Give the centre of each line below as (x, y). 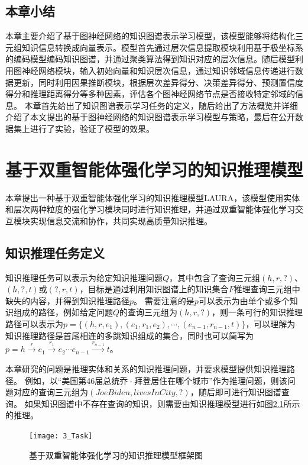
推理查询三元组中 (267, 289)
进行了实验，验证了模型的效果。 (92, 128)
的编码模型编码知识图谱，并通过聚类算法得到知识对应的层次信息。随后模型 (150, 59)
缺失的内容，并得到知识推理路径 (67, 300)
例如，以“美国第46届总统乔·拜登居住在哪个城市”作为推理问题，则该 (156, 380)
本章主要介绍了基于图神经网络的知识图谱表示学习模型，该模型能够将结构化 (150, 36)
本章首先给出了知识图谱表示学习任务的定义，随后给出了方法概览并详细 (161, 105)
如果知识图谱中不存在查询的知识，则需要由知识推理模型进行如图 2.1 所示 (162, 403)
